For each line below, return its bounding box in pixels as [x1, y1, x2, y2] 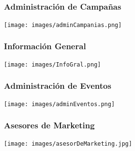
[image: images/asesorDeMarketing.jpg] [4, 140, 132, 147]
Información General [4, 40, 86, 52]
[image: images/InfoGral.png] [4, 61, 101, 69]
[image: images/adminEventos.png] [4, 100, 115, 108]
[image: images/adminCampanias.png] [4, 22, 122, 29]
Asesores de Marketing [4, 119, 95, 131]
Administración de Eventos [4, 79, 111, 91]
